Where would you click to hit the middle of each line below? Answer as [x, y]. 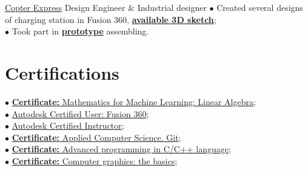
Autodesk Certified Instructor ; [68, 125]
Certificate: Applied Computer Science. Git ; [96, 137]
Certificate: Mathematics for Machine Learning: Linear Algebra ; [134, 101]
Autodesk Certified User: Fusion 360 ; [80, 113]
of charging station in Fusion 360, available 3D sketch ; [111, 19]
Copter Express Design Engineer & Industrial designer [106, 7]
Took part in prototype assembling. [80, 31]
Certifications [62, 72]
